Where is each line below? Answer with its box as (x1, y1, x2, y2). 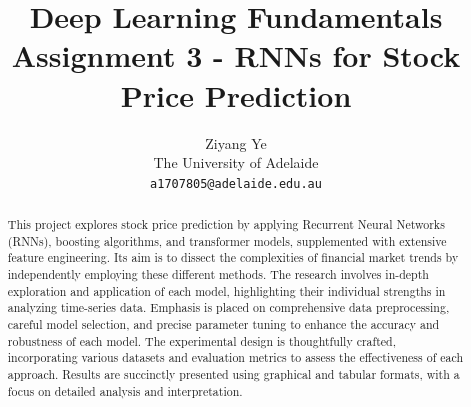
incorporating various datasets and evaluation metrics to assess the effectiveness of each (7, 349, 464, 366)
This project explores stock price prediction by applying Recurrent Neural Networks (7, 216, 445, 233)
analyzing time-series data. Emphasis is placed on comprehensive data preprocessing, (7, 299, 450, 316)
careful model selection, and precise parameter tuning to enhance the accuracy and (7, 316, 440, 333)
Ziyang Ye (205, 132, 267, 153)
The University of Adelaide (153, 152, 319, 173)
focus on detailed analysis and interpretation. (7, 382, 243, 399)
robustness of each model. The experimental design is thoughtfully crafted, (7, 332, 397, 349)
